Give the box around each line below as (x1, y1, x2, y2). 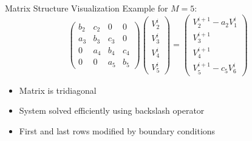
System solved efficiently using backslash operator (19, 104, 205, 117)
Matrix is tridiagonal (19, 84, 97, 96)
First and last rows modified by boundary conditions (19, 124, 216, 137)
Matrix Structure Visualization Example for (5, 2, 168, 14)
